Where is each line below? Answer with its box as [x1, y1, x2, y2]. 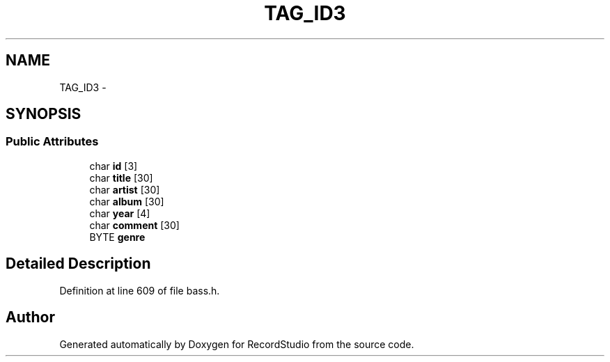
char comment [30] [89, 219, 180, 231]
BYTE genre [89, 230, 146, 243]
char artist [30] [89, 183, 160, 196]
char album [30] [89, 195, 164, 207]
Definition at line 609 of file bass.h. [59, 284, 220, 297]
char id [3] [89, 159, 138, 172]
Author [6, 308, 55, 326]
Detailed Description [6, 255, 151, 273]
